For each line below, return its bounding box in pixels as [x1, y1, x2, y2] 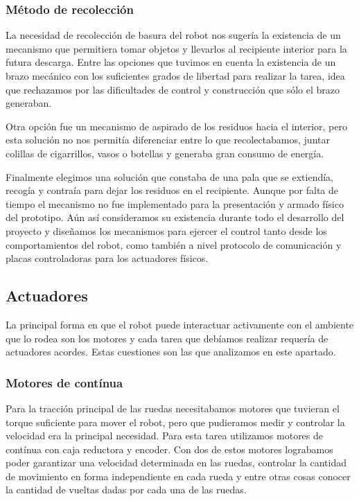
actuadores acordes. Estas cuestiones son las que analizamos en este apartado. [6, 344, 336, 359]
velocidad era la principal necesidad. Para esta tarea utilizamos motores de [6, 428, 324, 443]
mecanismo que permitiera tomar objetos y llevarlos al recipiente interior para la [6, 41, 347, 55]
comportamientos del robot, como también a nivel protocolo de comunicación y [6, 237, 342, 252]
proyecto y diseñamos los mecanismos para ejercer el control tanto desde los [6, 223, 327, 238]
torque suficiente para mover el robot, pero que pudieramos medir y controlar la [6, 414, 345, 429]
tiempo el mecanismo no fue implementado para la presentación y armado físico [6, 196, 344, 211]
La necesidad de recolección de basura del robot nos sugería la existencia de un [6, 28, 341, 42]
